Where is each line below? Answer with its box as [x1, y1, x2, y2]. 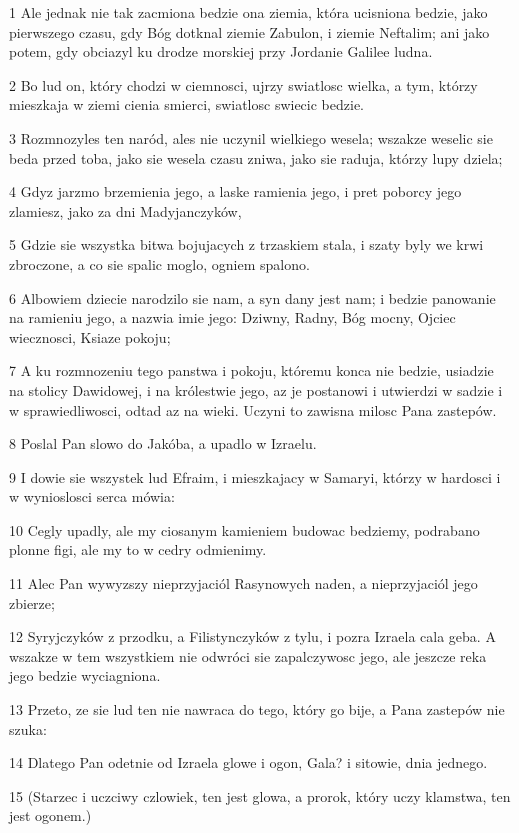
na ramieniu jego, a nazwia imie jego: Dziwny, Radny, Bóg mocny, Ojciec [9, 307, 456, 328]
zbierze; [9, 592, 55, 613]
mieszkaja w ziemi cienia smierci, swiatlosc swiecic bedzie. [9, 94, 364, 115]
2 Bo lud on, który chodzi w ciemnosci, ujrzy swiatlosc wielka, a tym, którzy [9, 74, 478, 95]
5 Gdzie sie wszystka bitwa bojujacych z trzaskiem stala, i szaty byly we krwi [9, 234, 484, 255]
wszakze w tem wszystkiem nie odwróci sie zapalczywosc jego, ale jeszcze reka [9, 645, 487, 666]
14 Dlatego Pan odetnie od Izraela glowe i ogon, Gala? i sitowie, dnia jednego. [9, 752, 488, 773]
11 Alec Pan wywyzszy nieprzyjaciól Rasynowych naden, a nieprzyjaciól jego [9, 573, 478, 594]
